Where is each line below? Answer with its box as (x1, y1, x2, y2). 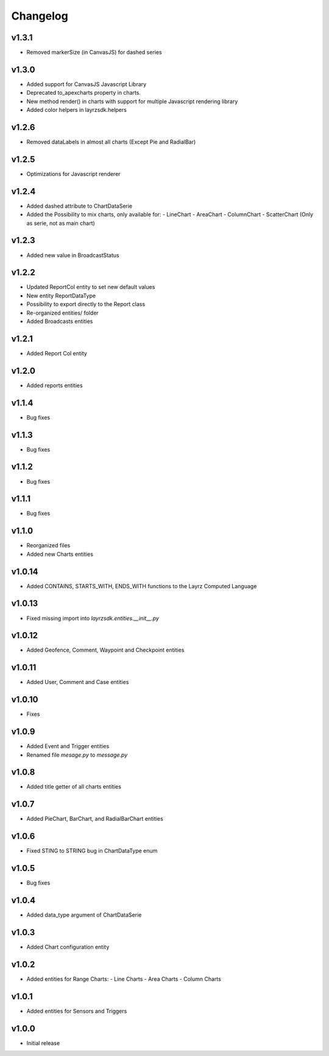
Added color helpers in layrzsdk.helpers (26, 106, 127, 114)
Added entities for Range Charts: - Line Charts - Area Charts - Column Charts (26, 975, 222, 983)
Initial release (26, 1039, 60, 1047)
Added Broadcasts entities (26, 318, 93, 325)
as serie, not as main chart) (26, 219, 96, 227)
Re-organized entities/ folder (26, 309, 99, 316)
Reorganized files (26, 542, 71, 549)
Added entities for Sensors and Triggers (26, 1007, 127, 1014)
